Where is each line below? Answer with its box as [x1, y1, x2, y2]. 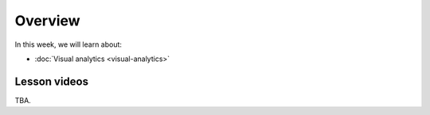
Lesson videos [14, 75, 89, 88]
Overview [14, 12, 80, 29]
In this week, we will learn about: [14, 40, 123, 49]
